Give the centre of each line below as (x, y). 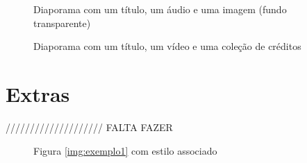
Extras (38, 93)
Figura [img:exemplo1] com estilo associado (125, 150)
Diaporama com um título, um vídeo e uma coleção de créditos (167, 46)
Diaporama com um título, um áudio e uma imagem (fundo (160, 9)
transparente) (62, 23)
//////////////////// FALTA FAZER (89, 127)
